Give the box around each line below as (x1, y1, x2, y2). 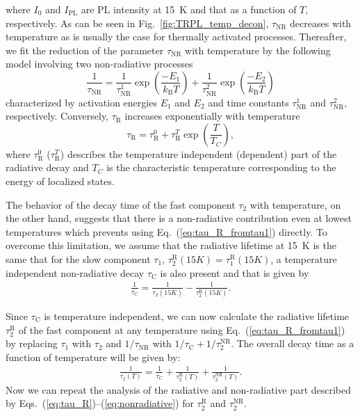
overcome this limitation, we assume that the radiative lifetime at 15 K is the (6, 238, 336, 253)
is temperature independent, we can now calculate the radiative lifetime (44, 309, 350, 323)
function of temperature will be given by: (6, 349, 181, 364)
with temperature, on (249, 197, 341, 211)
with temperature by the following (185, 42, 331, 57)
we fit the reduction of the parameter (6, 42, 164, 57)
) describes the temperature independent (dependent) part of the (60, 146, 337, 161)
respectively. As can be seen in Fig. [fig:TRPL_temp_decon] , (6, 15, 269, 30)
